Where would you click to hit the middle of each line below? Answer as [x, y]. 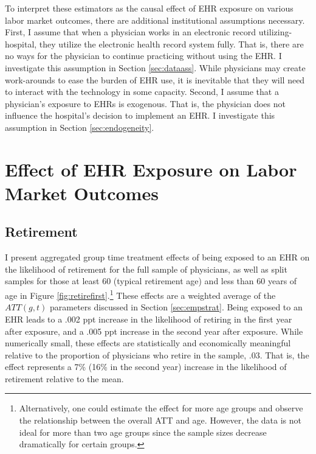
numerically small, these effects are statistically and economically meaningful [148, 343]
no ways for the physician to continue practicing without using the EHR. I [143, 56]
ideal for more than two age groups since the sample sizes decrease [143, 432]
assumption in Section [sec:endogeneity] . [80, 127]
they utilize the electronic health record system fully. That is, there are [171, 44]
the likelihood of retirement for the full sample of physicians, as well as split [146, 269]
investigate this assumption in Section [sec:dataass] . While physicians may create [155, 67]
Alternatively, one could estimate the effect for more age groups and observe [161, 408]
